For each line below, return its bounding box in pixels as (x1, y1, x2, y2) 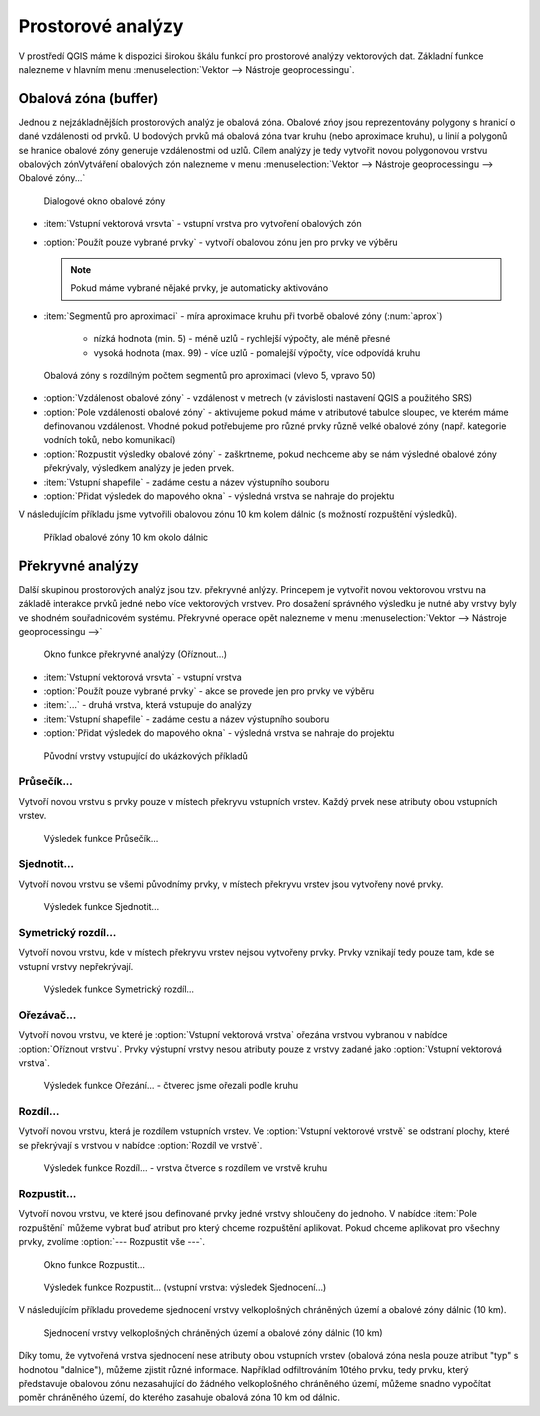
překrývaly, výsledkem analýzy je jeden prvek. (43, 462, 235, 474)
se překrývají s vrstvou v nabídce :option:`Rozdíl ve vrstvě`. (18, 1139, 263, 1151)
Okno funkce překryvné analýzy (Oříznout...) (43, 648, 228, 660)
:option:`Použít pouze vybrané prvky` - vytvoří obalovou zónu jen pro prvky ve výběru (43, 236, 399, 248)
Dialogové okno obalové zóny (43, 195, 166, 207)
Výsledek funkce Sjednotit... (43, 901, 160, 913)
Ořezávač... (18, 1008, 77, 1022)
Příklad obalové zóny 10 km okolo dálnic (43, 531, 209, 543)
